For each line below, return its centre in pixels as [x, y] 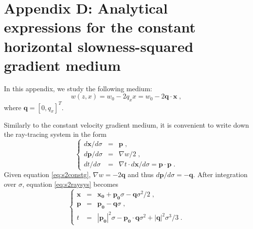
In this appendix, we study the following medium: [78, 88]
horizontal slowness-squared [99, 46]
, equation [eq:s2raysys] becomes [70, 184]
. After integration [220, 174]
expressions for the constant [100, 27]
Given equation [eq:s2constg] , [47, 174]
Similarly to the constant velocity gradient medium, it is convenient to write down [126, 124]
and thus [141, 174]
